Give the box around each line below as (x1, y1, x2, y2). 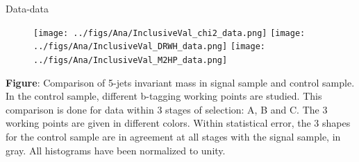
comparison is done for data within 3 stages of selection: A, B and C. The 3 (6, 102, 328, 116)
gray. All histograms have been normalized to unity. (6, 143, 226, 157)
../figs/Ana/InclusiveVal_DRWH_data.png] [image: (33, 42, 265, 52)
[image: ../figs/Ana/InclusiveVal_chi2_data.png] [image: (33, 28, 306, 38)
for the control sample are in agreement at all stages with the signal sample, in (6, 129, 341, 143)
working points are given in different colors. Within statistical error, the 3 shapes (6, 116, 351, 130)
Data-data (6, 1, 49, 15)
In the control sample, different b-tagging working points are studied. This (6, 89, 322, 103)
